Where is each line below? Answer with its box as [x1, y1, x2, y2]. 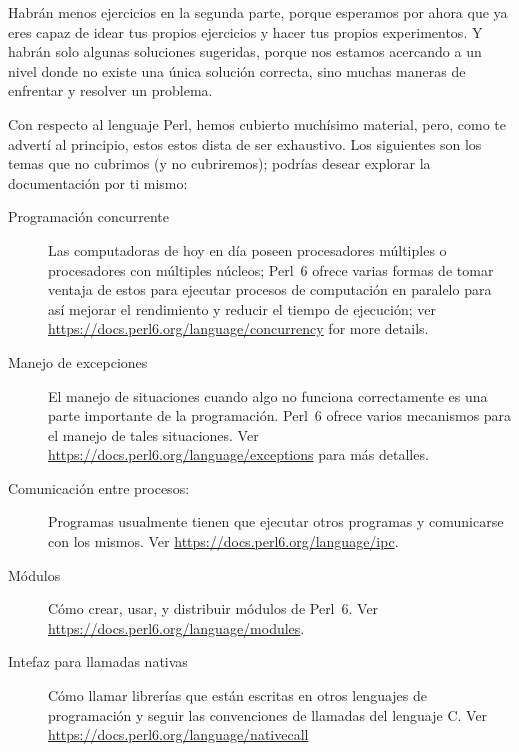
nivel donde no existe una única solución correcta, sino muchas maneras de [8, 60, 466, 81]
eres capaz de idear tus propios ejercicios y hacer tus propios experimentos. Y [8, 21, 483, 42]
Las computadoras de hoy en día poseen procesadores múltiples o [48, 239, 447, 260]
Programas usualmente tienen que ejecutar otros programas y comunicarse [48, 511, 504, 532]
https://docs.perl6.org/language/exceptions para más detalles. [48, 444, 429, 465]
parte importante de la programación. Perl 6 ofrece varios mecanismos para [48, 405, 512, 426]
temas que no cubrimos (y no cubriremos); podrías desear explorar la [8, 153, 431, 174]
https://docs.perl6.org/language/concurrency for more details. [48, 318, 429, 339]
